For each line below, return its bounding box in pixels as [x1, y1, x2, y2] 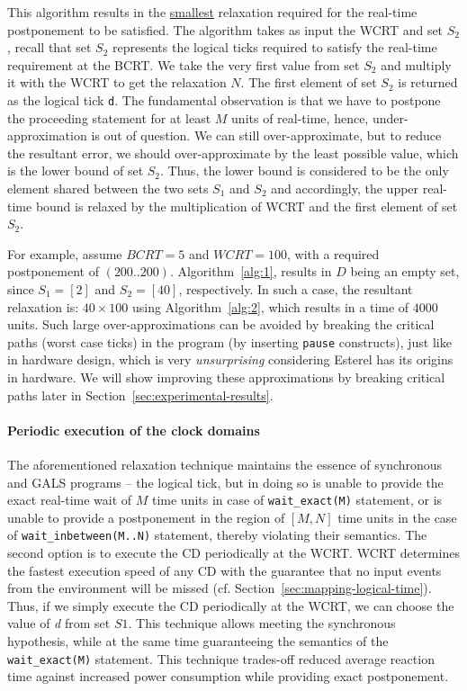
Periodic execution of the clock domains [7, 420, 260, 439]
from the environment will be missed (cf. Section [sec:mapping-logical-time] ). [7, 579, 432, 597]
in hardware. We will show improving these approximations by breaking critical [7, 368, 445, 386]
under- [372, 108, 409, 127]
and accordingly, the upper [271, 179, 419, 197]
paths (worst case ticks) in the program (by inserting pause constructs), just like [7, 332, 452, 351]
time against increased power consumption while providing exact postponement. [7, 667, 449, 686]
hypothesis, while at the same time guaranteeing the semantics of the [7, 632, 389, 651]
